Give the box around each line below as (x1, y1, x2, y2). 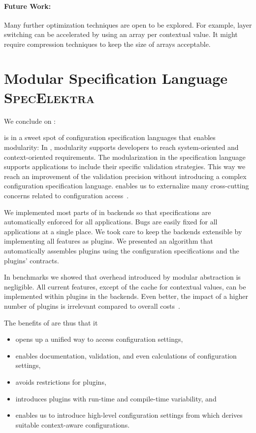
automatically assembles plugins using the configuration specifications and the (4, 246, 239, 256)
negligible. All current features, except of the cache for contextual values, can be (4, 281, 246, 291)
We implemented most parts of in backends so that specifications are (4, 207, 211, 217)
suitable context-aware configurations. (15, 419, 130, 430)
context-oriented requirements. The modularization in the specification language (4, 151, 246, 162)
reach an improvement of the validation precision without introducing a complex (4, 171, 247, 181)
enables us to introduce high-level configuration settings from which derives (15, 410, 243, 420)
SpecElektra (4, 87, 95, 107)
